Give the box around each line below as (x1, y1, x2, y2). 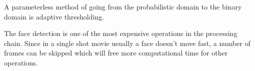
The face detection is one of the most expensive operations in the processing (4, 28, 237, 38)
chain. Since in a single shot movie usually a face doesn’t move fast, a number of (4, 37, 250, 48)
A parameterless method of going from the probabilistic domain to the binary (4, 1, 242, 11)
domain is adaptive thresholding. (4, 11, 104, 21)
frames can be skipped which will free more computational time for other (4, 47, 228, 58)
